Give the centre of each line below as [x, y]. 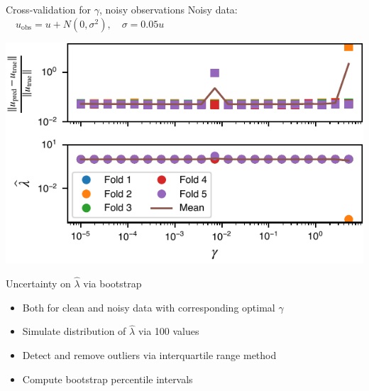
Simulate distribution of [74, 331]
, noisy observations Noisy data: [168, 9]
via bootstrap [112, 283]
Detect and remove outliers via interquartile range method [149, 355]
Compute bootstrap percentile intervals [108, 379]
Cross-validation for [49, 9]
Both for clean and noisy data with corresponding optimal [149, 307]
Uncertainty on [38, 283]
